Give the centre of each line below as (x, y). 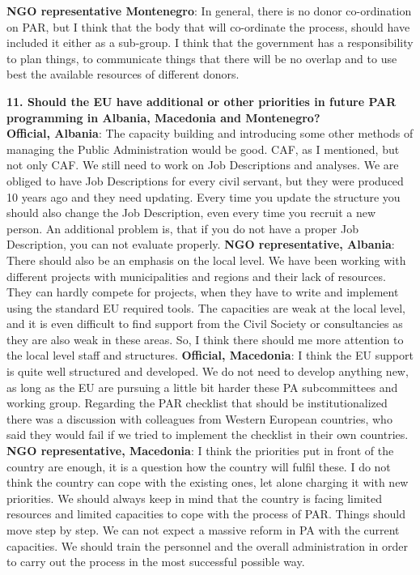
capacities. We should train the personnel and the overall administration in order (208, 545)
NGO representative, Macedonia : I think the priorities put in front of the (200, 451)
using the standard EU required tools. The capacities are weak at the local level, (206, 307)
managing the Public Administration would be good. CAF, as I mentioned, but (203, 149)
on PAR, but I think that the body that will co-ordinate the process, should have (208, 26)
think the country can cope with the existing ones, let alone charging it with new (208, 482)
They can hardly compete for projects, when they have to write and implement (203, 292)
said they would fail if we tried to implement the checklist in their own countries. (208, 434)
